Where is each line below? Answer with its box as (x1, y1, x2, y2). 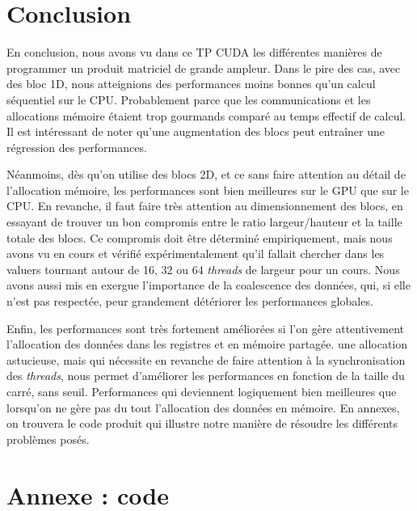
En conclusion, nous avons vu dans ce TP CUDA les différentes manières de (6, 44, 382, 61)
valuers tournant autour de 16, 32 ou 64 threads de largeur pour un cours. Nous (6, 260, 400, 277)
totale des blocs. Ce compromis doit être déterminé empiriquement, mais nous (6, 229, 393, 246)
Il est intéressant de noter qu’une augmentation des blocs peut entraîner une (6, 123, 385, 140)
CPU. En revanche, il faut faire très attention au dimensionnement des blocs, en (6, 197, 403, 214)
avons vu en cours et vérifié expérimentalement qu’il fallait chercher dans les (6, 245, 385, 262)
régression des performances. (6, 138, 147, 155)
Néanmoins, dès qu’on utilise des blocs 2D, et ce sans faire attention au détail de (6, 166, 406, 183)
